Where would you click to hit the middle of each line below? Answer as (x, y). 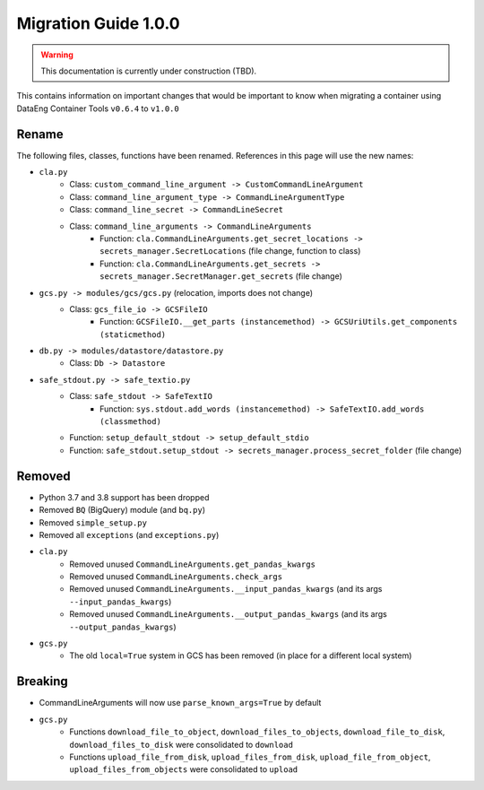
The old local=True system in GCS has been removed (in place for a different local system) (241, 655)
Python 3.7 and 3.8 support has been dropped (124, 497)
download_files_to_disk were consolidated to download (181, 744)
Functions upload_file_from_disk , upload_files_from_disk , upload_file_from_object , (250, 757)
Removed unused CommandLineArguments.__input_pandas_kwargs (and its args (226, 589)
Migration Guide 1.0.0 (98, 23)
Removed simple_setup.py (93, 522)
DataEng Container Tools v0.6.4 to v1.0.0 (98, 109)
